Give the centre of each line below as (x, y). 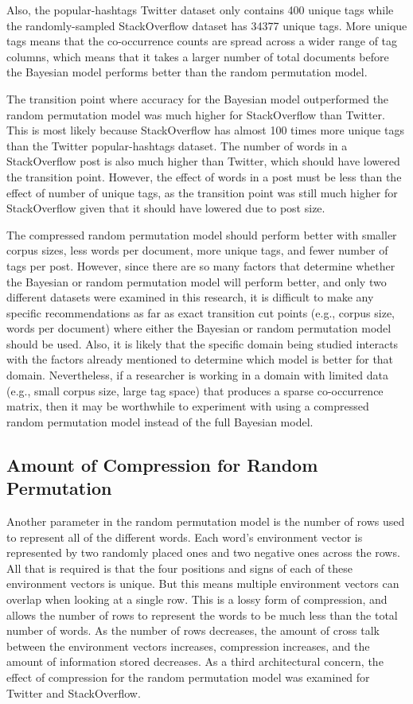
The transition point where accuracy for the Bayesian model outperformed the (198, 98)
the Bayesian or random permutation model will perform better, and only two (197, 281)
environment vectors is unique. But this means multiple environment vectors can (203, 583)
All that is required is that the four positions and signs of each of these (180, 568)
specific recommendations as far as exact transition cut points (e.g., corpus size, (201, 312)
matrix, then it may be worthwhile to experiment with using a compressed (188, 406)
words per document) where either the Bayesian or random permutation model (199, 328)
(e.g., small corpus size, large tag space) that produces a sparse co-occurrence (195, 390)
